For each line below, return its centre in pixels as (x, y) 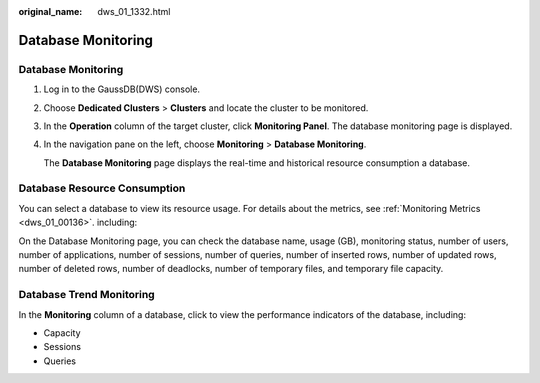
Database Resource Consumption (102, 188)
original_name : (50, 11)
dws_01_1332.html (134, 11)
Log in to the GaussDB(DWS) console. (121, 89)
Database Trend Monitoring (86, 295)
